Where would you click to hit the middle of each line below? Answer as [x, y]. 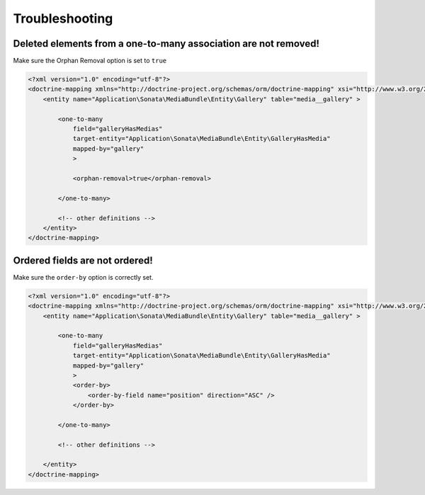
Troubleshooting [63, 18]
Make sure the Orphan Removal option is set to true [90, 61]
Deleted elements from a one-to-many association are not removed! [166, 44]
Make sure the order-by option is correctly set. [83, 277]
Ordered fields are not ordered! [83, 260]
